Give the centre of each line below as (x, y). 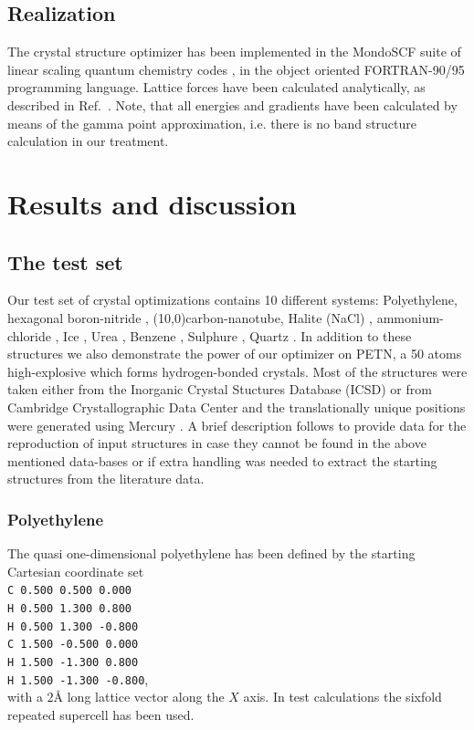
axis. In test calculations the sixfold (342, 697)
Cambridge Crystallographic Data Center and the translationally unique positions (237, 407)
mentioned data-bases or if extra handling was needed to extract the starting (222, 460)
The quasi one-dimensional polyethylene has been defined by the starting (211, 553)
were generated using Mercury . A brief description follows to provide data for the (237, 425)
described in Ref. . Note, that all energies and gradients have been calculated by (232, 104)
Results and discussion (152, 203)
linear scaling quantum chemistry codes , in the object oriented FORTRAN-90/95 (236, 69)
